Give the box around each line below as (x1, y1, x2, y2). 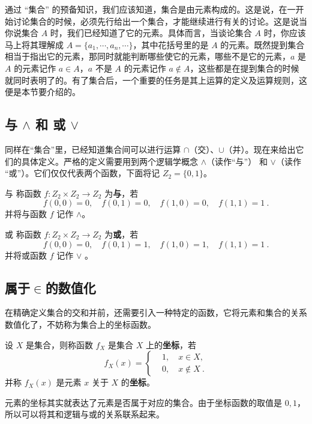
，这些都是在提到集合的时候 (190, 61, 299, 74)
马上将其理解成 (5, 38, 64, 51)
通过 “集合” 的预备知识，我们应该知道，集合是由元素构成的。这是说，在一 (5, 3, 296, 15)
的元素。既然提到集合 (220, 38, 305, 51)
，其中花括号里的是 (133, 38, 209, 51)
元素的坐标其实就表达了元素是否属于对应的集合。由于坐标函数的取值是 (5, 396, 282, 408)
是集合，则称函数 (25, 338, 93, 351)
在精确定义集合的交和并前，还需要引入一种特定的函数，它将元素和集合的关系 (5, 306, 307, 319)
